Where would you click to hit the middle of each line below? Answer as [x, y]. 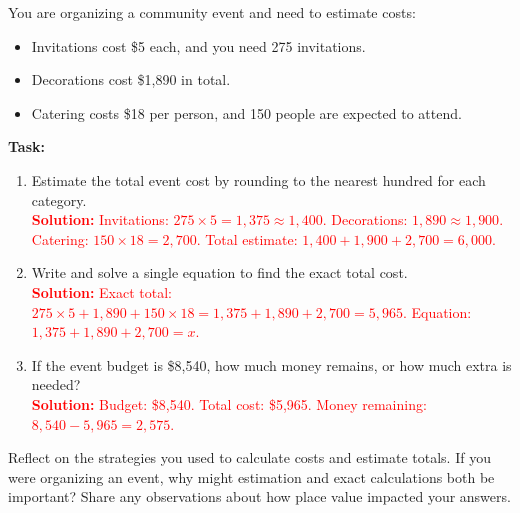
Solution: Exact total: [101, 291]
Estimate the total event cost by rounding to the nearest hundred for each [258, 179]
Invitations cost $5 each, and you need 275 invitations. [198, 45]
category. [59, 199]
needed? [56, 384]
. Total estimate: [247, 238]
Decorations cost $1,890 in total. [131, 79]
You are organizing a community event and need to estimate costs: [212, 12]
